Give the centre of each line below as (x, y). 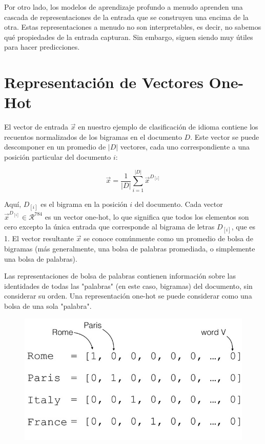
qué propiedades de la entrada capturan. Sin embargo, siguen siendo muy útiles (129, 37)
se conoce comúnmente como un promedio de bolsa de (168, 238)
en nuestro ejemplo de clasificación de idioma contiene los (168, 127)
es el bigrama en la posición (84, 204)
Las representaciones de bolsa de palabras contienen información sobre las (120, 276)
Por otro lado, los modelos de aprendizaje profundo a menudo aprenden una (124, 7)
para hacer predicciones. (42, 47)
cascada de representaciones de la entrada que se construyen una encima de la (126, 17)
